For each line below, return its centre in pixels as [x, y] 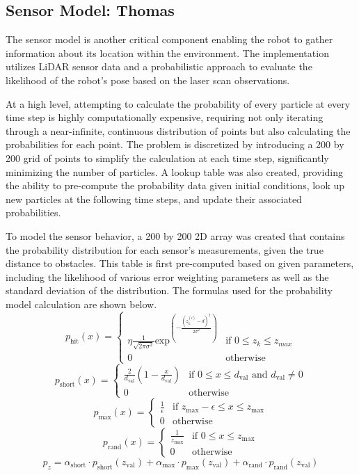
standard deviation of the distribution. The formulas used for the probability [169, 290]
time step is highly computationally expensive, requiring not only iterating [165, 117]
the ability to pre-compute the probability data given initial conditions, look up [175, 185]
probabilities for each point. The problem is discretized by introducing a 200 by [175, 144]
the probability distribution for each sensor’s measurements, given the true [165, 249]
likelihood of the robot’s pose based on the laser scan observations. [148, 80]
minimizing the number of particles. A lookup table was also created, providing [174, 171]
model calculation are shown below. [81, 304]
